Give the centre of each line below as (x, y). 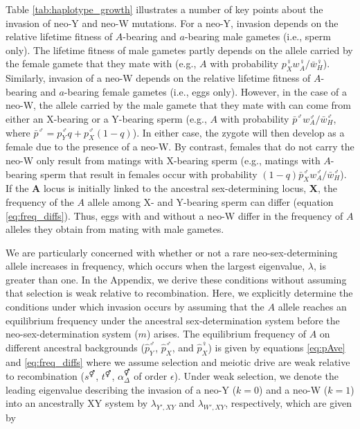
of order (151, 376)
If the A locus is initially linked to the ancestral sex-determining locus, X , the (172, 188)
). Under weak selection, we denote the (256, 376)
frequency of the (40, 201)
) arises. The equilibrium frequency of (226, 334)
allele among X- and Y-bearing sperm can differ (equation (210, 201)
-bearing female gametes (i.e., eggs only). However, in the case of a (206, 91)
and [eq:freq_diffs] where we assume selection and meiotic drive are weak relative (178, 361)
